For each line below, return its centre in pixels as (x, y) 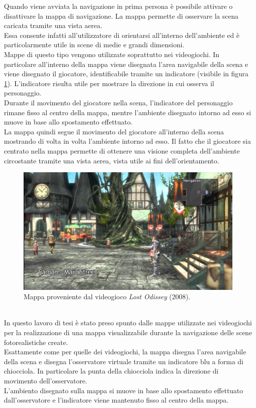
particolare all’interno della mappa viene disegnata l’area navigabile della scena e (126, 64)
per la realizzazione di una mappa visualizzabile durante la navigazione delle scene (128, 332)
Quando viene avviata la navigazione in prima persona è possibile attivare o (118, 6)
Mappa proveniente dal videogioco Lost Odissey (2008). (107, 297)
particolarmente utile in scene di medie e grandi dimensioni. (94, 45)
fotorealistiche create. (36, 342)
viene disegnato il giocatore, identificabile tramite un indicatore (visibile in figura (126, 74)
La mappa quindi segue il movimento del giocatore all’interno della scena (114, 131)
